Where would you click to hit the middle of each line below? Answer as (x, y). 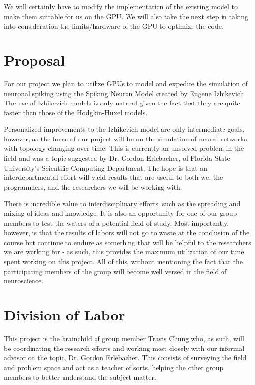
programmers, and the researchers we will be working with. (93, 187)
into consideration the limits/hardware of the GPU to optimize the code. (114, 26)
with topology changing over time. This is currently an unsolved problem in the (124, 148)
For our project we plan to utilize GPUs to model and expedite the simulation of (126, 83)
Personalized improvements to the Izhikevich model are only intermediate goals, (124, 129)
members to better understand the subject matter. (80, 377)
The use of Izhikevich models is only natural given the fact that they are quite (122, 103)
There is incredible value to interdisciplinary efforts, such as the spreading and (122, 203)
